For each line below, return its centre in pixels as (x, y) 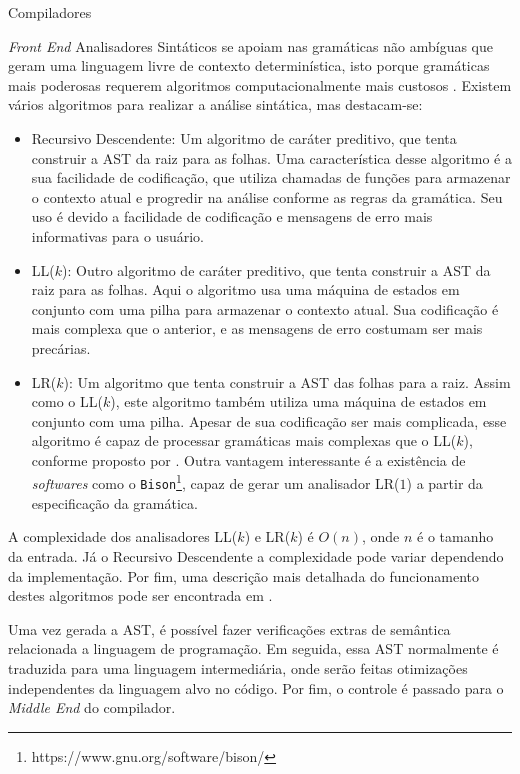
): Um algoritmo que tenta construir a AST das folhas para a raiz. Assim (287, 381)
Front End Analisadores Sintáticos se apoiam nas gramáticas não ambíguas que (251, 45)
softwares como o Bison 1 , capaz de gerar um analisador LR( (215, 482)
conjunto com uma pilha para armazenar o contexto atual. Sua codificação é (265, 308)
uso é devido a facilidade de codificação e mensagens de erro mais (232, 216)
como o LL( (67, 401)
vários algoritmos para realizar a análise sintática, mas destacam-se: (215, 104)
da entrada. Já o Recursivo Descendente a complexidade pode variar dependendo (256, 555)
